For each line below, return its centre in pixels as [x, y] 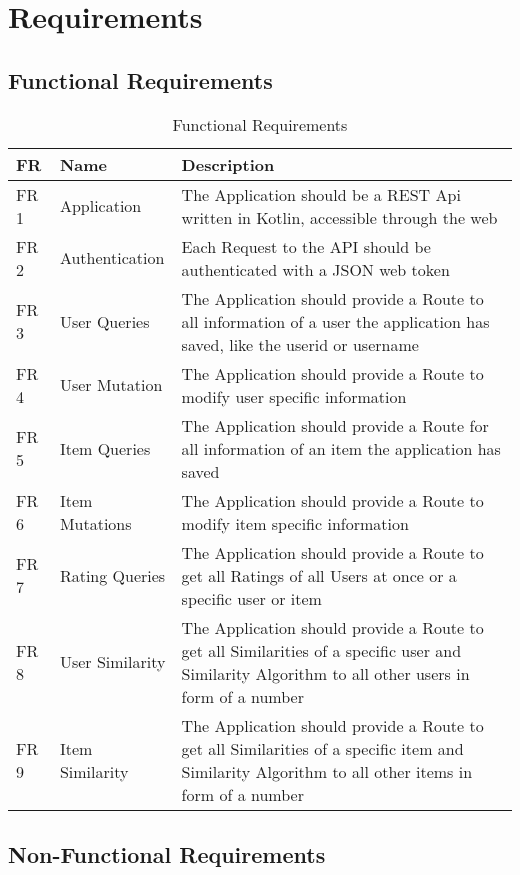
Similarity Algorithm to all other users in [325, 673]
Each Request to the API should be [306, 246]
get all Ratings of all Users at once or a [319, 575]
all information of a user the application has [335, 321]
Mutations [95, 523]
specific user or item [251, 598]
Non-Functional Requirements [167, 853]
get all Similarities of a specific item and [322, 748]
